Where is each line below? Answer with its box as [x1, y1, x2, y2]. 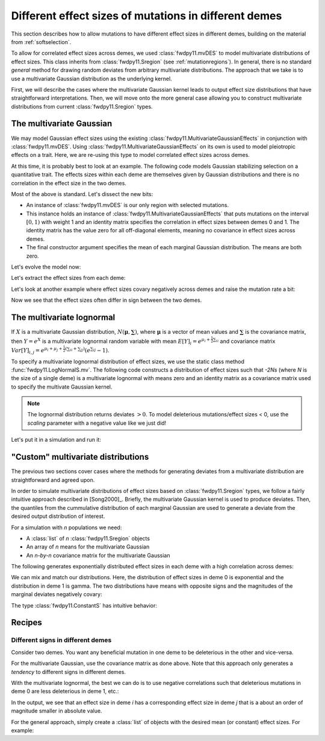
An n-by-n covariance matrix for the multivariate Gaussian [26, 552, 170, 559]
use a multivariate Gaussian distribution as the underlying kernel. [11, 75, 172, 82]
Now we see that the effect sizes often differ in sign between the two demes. [11, 296, 202, 304]
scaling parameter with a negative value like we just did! [27, 419, 167, 427]
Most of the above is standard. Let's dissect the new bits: [11, 190, 153, 197]
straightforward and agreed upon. [11, 476, 95, 483]
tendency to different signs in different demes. [11, 668, 126, 675]
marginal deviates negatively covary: [11, 591, 102, 598]
